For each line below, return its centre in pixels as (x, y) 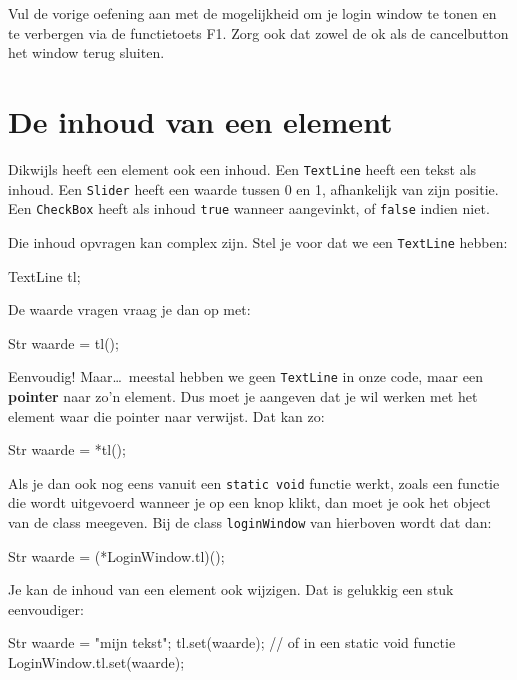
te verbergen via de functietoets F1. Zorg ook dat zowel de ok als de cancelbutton (258, 32)
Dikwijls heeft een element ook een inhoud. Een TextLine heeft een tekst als (242, 168)
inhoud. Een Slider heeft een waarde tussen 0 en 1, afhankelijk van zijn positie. (253, 188)
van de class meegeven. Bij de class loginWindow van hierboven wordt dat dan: (250, 522)
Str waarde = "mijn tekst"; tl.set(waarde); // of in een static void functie (232, 642)
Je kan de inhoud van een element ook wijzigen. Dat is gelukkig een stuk (231, 589)
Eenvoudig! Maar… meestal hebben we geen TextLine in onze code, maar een (245, 376)
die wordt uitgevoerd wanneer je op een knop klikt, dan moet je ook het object (249, 502)
